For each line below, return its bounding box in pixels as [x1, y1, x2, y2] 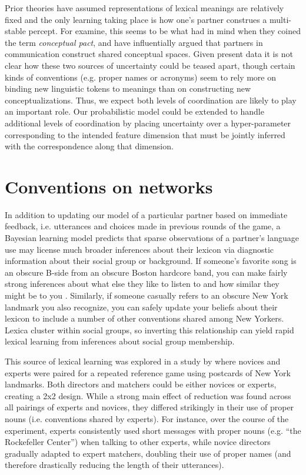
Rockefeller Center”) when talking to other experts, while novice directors [5, 436, 271, 448]
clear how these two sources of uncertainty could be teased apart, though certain [5, 59, 295, 71]
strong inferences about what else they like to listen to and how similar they [5, 277, 280, 290]
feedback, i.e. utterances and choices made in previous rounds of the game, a [5, 220, 281, 232]
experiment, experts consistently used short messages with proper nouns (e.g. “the [5, 424, 301, 436]
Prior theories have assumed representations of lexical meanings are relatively [5, 2, 284, 14]
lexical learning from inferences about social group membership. [5, 335, 235, 347]
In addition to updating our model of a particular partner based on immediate [5, 208, 288, 220]
